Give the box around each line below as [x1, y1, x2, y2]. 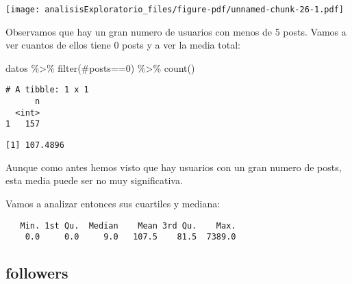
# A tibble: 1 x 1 [5, 85, 89, 95]
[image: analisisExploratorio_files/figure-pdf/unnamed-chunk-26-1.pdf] [5, 5, 344, 14]
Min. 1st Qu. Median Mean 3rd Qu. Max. [20, 220, 236, 231]
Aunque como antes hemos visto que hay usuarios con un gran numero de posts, [5, 159, 342, 174]
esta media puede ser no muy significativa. [5, 173, 183, 188]
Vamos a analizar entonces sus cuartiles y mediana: [5, 196, 221, 210]
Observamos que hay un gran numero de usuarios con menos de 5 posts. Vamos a [5, 24, 347, 38]
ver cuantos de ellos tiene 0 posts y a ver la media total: [5, 38, 240, 52]
